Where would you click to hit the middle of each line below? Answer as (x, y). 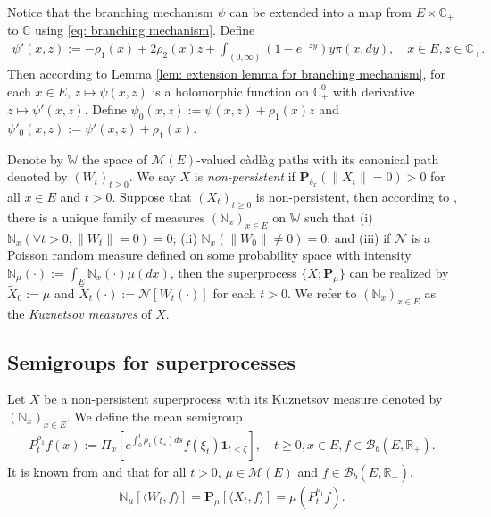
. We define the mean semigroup (154, 416)
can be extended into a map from (320, 12)
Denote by (35, 158)
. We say (152, 176)
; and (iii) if (359, 237)
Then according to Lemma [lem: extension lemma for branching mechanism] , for (226, 73)
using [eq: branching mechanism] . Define (145, 30)
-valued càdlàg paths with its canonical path (318, 158)
